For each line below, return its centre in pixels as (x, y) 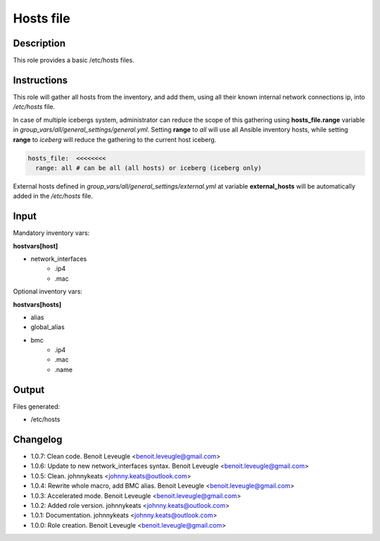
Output (29, 389)
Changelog (38, 439)
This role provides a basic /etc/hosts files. (74, 61)
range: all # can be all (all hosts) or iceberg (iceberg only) (148, 168)
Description (39, 43)
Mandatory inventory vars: (51, 233)
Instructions (40, 80)
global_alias (47, 327)
